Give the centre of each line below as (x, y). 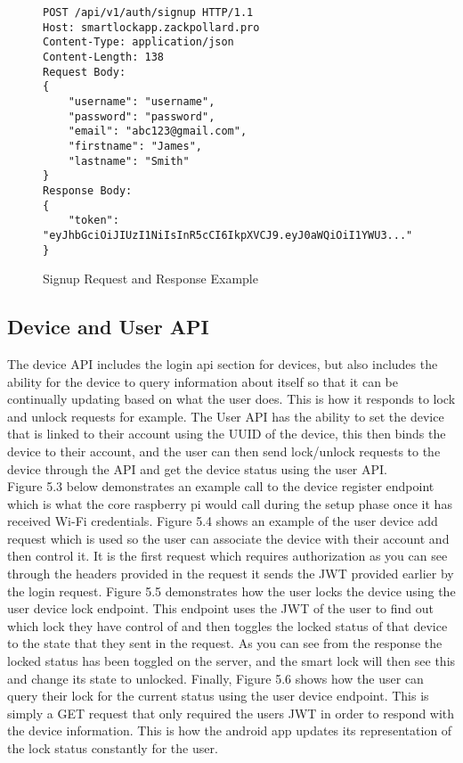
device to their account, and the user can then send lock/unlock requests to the (224, 451)
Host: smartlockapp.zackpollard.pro (151, 27)
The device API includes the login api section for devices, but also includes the (223, 363)
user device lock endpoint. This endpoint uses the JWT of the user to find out (220, 608)
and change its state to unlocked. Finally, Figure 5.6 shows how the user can (215, 678)
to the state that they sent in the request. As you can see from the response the (225, 643)
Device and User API (108, 327)
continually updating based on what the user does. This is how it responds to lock (231, 399)
